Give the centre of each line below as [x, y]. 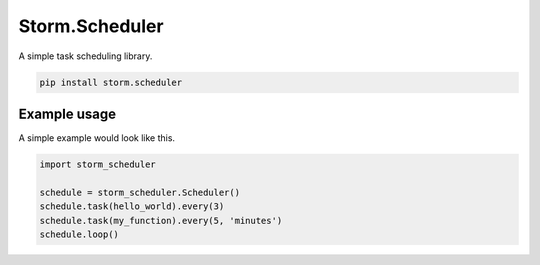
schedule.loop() [79, 234]
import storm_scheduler [98, 164]
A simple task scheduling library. [85, 56]
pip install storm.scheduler [111, 82]
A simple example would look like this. [96, 138]
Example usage [67, 113]
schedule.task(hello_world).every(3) [132, 206]
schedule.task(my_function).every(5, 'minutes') [161, 220]
